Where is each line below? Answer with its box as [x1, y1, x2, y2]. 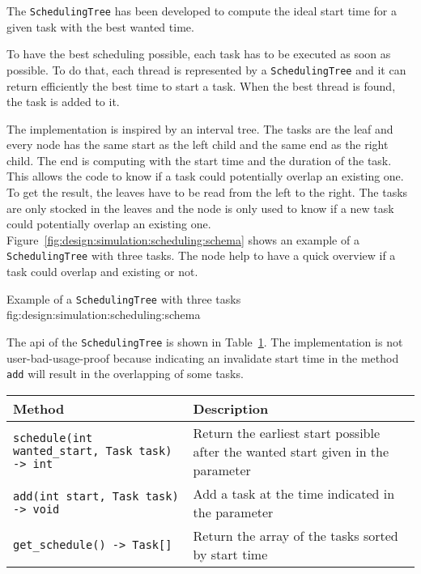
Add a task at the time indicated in [193, 483, 395, 503]
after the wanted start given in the [193, 441, 389, 461]
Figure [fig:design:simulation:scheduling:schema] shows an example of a [6, 231, 359, 248]
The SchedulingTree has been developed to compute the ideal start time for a [6, 2, 397, 19]
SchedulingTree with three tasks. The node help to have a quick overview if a [6, 247, 396, 264]
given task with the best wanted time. [6, 18, 194, 35]
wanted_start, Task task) [13, 444, 172, 458]
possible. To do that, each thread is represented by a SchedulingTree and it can [6, 61, 406, 78]
